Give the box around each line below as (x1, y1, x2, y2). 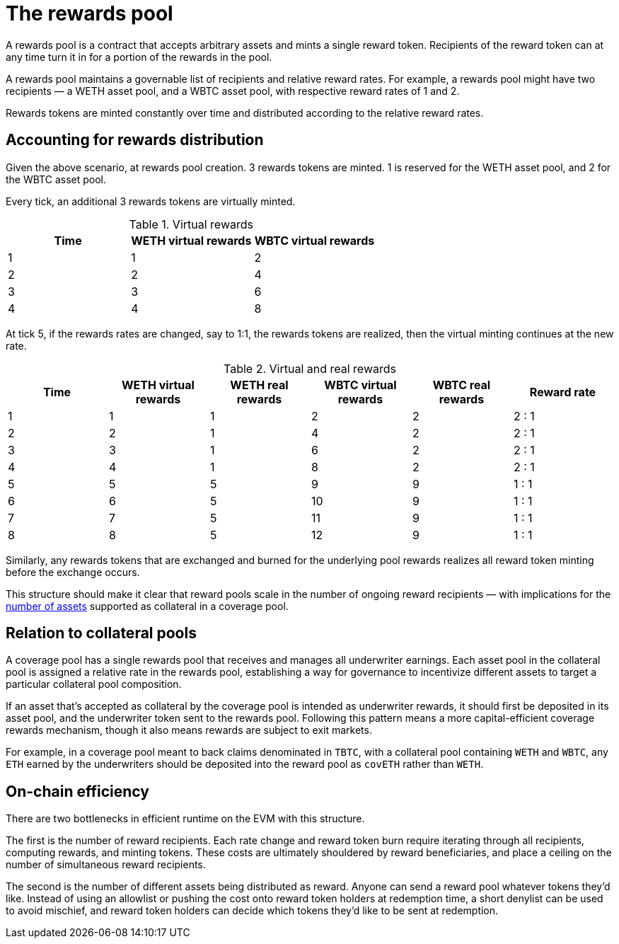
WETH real (230, 377, 289, 392)
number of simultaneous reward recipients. (6, 858, 206, 871)
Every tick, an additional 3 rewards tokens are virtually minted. (6, 195, 296, 207)
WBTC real (432, 377, 491, 392)
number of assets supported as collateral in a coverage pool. (6, 599, 289, 612)
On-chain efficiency (6, 782, 149, 800)
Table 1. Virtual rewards (129, 217, 253, 231)
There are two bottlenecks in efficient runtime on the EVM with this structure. (6, 812, 365, 825)
